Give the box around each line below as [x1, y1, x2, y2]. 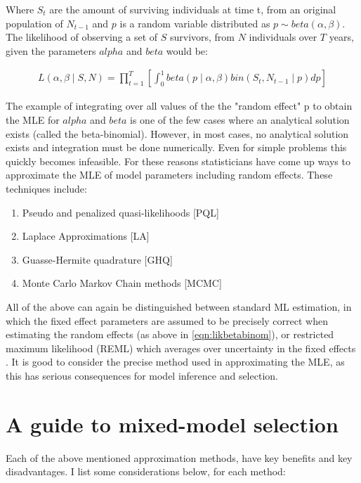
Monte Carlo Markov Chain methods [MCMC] [22, 276, 222, 290]
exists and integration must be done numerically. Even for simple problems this [6, 140, 347, 155]
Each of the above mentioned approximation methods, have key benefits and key [6, 450, 353, 465]
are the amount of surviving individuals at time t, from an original [49, 2, 336, 16]
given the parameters [6, 43, 96, 58]
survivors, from [169, 30, 235, 44]
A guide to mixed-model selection [6, 409, 339, 438]
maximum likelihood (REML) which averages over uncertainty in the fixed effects [6, 340, 356, 355]
